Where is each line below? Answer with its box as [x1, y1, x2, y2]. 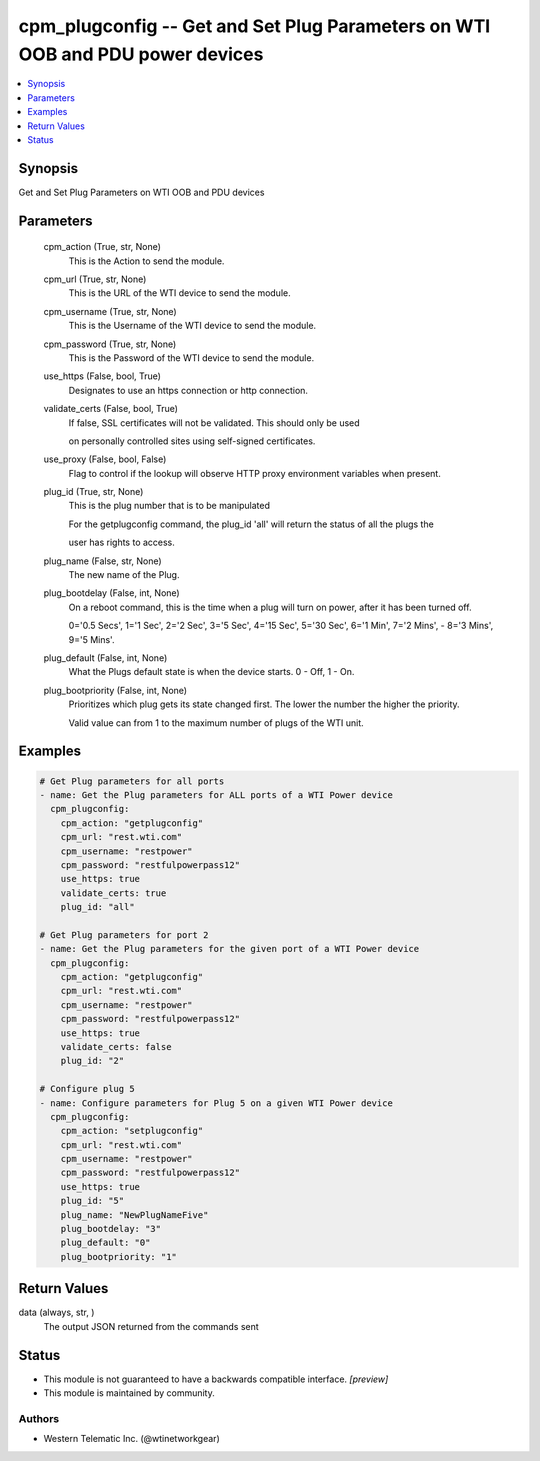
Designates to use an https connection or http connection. [68, 384, 309, 396]
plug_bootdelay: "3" [60, 1223, 162, 1235]
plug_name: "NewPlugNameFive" [60, 1209, 209, 1220]
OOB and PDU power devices [18, 43, 264, 65]
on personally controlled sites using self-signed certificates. [68, 435, 316, 447]
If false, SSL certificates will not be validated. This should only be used [68, 416, 360, 429]
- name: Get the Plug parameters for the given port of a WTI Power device [39, 943, 420, 955]
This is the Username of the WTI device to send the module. [68, 320, 317, 332]
